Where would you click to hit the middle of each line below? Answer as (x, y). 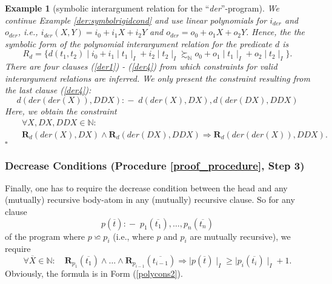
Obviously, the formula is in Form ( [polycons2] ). (94, 273)
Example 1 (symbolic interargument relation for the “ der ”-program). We (142, 8)
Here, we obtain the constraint (61, 111)
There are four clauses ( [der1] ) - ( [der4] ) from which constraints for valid (141, 66)
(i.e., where (133, 236)
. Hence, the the (276, 32)
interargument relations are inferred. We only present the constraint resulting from (158, 78)
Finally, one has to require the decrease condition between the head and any (146, 187)
